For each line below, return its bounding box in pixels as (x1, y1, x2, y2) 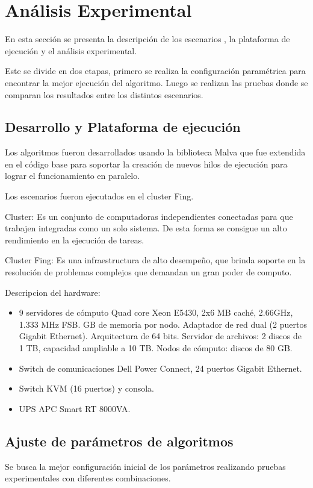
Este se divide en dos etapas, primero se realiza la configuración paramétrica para (5, 64, 306, 77)
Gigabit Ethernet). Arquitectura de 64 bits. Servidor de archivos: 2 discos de (19, 330, 302, 342)
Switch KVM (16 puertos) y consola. (19, 382, 154, 395)
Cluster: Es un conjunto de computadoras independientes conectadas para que (5, 210, 293, 222)
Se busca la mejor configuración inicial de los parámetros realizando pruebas (5, 460, 286, 472)
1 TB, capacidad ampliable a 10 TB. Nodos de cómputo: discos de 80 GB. (19, 342, 293, 354)
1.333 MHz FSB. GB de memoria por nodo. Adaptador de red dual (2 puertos (19, 318, 307, 330)
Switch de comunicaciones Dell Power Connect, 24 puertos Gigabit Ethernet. (19, 361, 302, 374)
